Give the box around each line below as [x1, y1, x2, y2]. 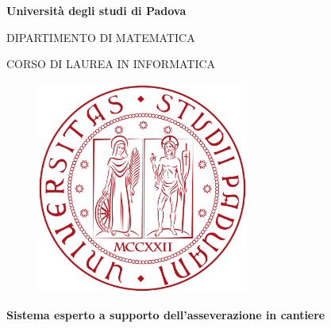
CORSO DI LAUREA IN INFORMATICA [6, 55, 216, 72]
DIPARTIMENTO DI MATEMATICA [6, 29, 195, 45]
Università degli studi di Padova [6, 2, 187, 18]
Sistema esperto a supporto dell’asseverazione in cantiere [6, 306, 325, 322]
